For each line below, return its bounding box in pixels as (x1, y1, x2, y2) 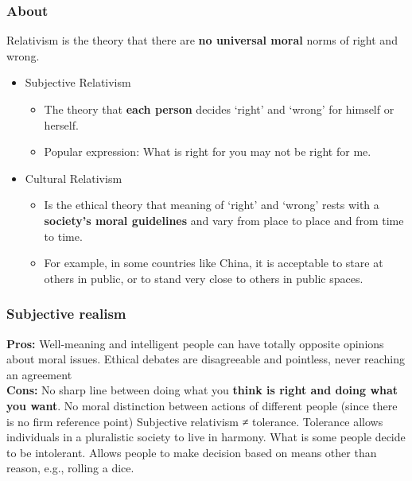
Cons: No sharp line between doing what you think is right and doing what (6, 382, 398, 398)
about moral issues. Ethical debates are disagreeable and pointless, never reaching (6, 351, 406, 367)
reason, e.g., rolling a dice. (6, 460, 134, 476)
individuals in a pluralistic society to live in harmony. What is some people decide (6, 429, 406, 445)
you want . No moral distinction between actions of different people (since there (6, 397, 398, 413)
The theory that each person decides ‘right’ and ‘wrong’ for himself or (44, 101, 395, 117)
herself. (44, 116, 79, 133)
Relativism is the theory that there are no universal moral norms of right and (6, 32, 398, 48)
